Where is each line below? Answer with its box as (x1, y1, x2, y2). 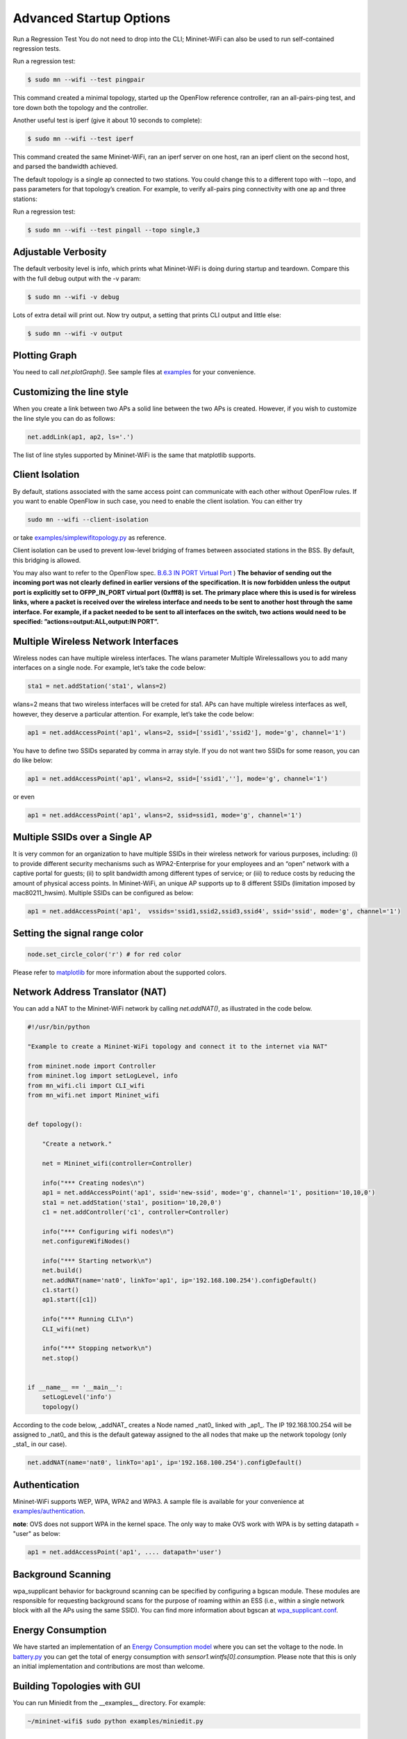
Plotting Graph (13, 350, 77, 362)
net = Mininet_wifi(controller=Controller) (42, 1159, 192, 1167)
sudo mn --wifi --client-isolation (27, 515, 149, 523)
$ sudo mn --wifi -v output (27, 329, 123, 337)
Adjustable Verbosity (13, 246, 107, 258)
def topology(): (27, 1121, 83, 1128)
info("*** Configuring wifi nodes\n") (42, 1228, 174, 1235)
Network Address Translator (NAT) (13, 986, 167, 998)
